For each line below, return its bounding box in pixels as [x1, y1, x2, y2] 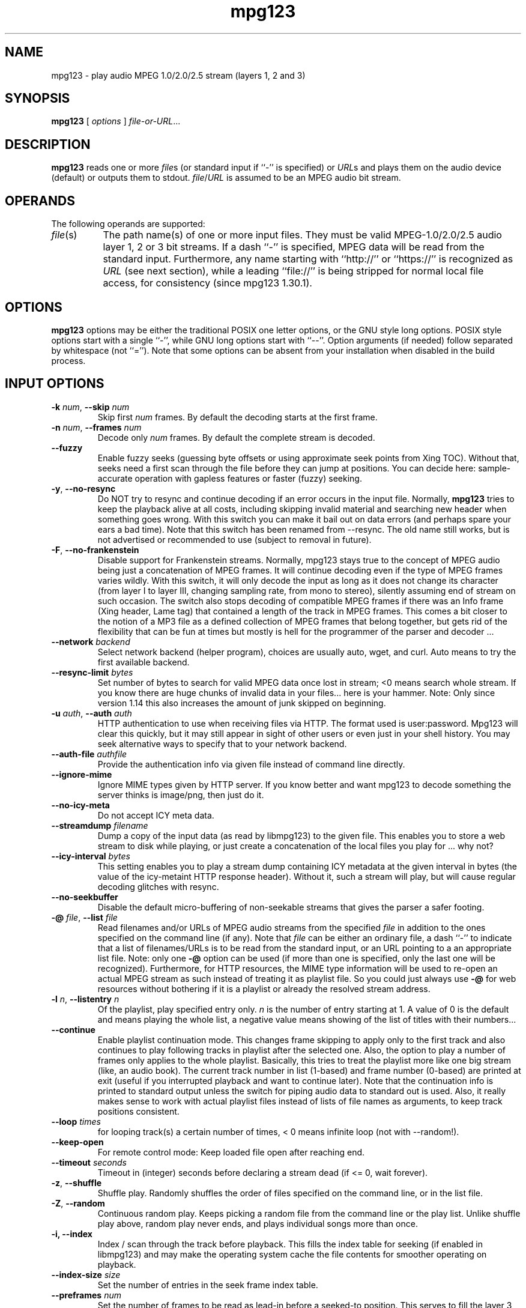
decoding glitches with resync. [97, 881, 219, 892]
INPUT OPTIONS [5, 376, 104, 392]
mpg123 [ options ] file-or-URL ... [51, 116, 181, 127]
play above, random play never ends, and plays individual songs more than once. [97, 1218, 418, 1229]
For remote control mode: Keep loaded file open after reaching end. [97, 1146, 365, 1157]
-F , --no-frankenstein [51, 544, 139, 555]
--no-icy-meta [51, 799, 110, 810]
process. [51, 355, 86, 366]
